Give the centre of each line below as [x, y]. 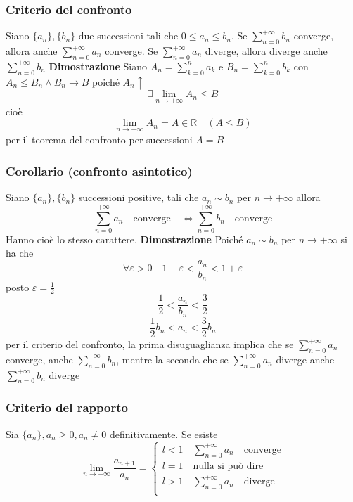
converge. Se [131, 51]
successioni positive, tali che [139, 197]
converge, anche [39, 359]
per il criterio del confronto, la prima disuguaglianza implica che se [150, 344]
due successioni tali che [128, 36]
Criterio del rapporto [67, 407]
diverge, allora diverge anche [266, 51]
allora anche [32, 51]
